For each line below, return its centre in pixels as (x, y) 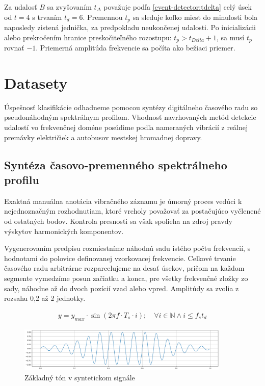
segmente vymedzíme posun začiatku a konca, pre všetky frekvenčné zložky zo (126, 278)
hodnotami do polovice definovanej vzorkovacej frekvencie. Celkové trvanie (120, 258)
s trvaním (47, 17)
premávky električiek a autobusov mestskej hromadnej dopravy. (103, 137)
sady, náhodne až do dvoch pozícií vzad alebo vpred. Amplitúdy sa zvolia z (122, 288)
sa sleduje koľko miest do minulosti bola (195, 17)
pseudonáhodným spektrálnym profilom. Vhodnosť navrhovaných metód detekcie (130, 117)
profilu (22, 179)
